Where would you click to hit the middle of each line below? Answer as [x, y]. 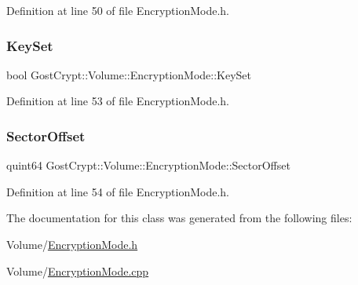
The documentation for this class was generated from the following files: [179, 218]
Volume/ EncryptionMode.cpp [78, 270]
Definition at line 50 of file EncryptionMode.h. [118, 10]
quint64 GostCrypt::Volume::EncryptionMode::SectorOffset [148, 165]
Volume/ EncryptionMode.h [72, 244]
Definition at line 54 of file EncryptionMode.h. [118, 191]
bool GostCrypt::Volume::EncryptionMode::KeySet [129, 74]
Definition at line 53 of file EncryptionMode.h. [118, 101]
